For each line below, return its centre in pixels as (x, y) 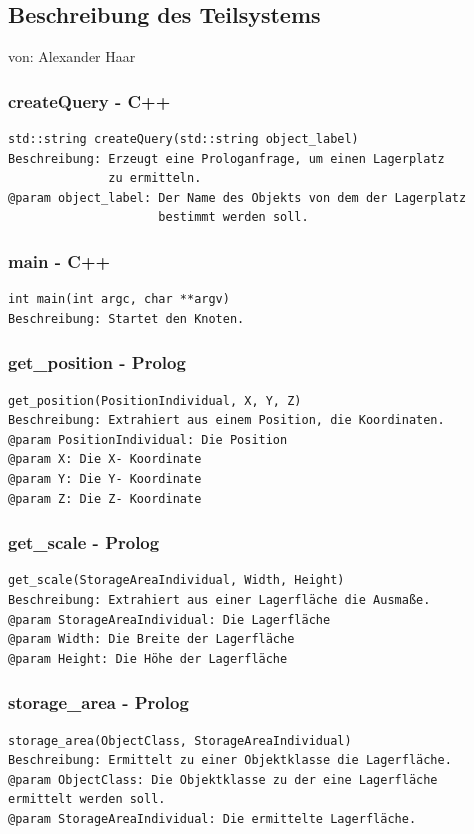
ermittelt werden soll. (87, 799)
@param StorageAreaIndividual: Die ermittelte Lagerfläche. (212, 818)
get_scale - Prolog (84, 542)
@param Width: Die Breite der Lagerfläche (151, 639)
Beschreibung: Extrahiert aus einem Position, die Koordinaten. (226, 420)
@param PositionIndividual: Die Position (148, 439)
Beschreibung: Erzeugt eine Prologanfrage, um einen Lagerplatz (226, 158)
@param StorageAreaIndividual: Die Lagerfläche (169, 619)
